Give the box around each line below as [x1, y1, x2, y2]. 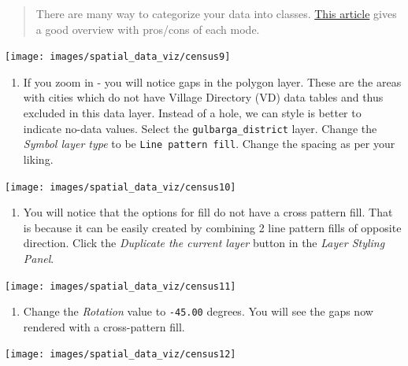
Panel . [23, 250, 54, 266]
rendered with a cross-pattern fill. [23, 318, 185, 335]
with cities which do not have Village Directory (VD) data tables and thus [23, 89, 384, 105]
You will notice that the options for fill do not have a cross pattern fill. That [23, 204, 393, 220]
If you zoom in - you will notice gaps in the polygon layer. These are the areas [23, 73, 402, 90]
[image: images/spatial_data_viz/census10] [5, 181, 236, 193]
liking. [23, 150, 54, 167]
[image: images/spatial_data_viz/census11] [5, 280, 236, 292]
